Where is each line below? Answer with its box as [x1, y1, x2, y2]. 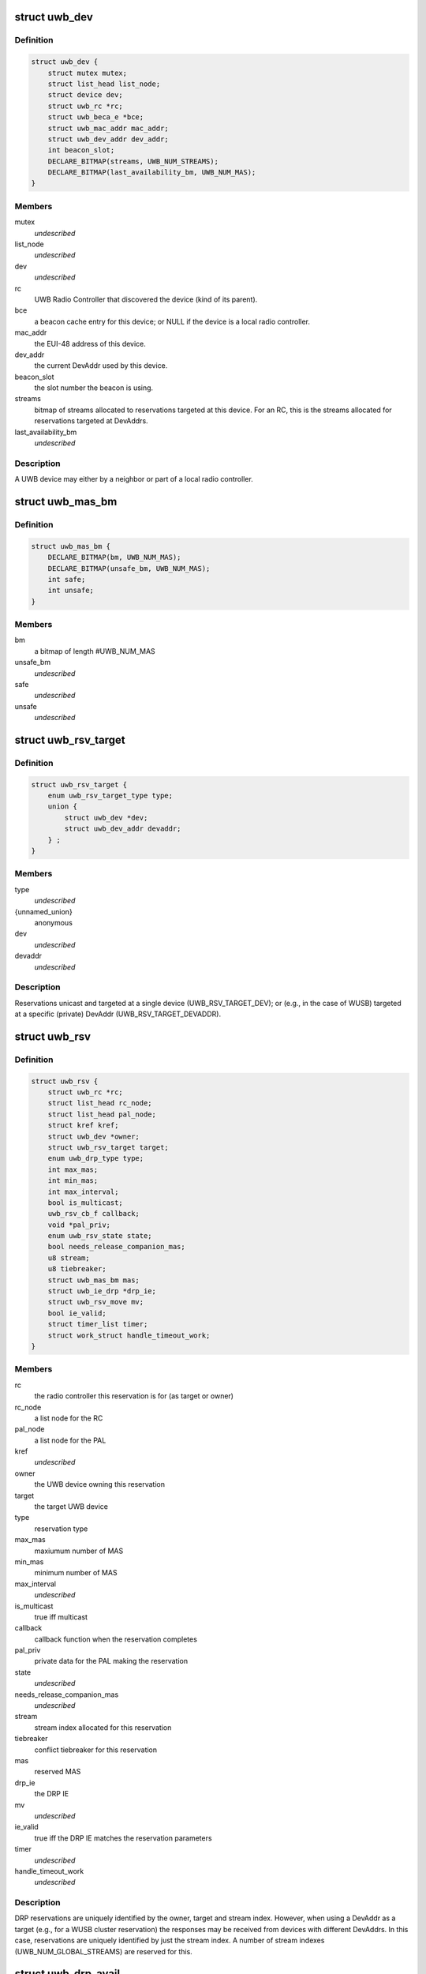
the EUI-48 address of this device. [34, 339, 146, 348]
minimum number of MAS [34, 1568, 118, 1578]
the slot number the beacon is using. [34, 383, 154, 392]
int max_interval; [47, 1187, 119, 1196]
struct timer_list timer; [47, 1319, 148, 1329]
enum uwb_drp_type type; [47, 1154, 144, 1163]
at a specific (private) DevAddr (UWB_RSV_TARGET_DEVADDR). [14, 1009, 221, 1019]
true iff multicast [34, 1612, 88, 1622]
